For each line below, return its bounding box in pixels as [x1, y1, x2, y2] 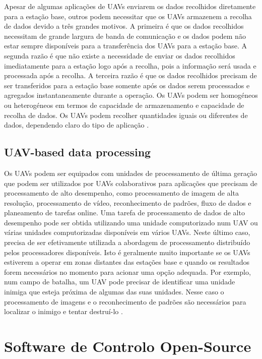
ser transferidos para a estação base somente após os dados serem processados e [4, 80, 250, 90]
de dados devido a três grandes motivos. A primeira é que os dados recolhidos [4, 21, 244, 31]
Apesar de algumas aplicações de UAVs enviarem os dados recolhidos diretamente [4, 1, 256, 11]
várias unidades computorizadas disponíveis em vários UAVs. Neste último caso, [4, 227, 250, 237]
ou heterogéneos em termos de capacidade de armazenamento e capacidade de [4, 99, 244, 110]
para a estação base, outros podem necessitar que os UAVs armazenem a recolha [4, 11, 252, 21]
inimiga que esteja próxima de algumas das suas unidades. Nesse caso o [4, 286, 224, 297]
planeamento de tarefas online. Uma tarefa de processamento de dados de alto [4, 207, 245, 218]
